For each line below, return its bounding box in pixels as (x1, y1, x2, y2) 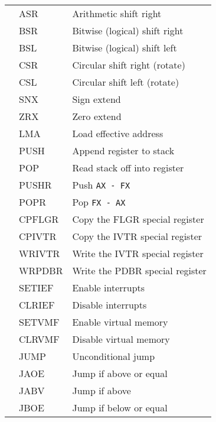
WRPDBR (19, 264, 63, 277)
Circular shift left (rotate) (72, 75, 179, 89)
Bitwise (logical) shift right (72, 24, 184, 37)
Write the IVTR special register (72, 246, 204, 260)
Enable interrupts (72, 281, 145, 294)
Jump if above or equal (72, 366, 168, 380)
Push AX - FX (72, 178, 130, 191)
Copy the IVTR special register (72, 229, 202, 243)
